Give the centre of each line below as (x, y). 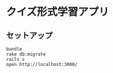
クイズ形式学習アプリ (58, 12)
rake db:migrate (26, 54)
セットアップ (29, 35)
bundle (14, 49)
